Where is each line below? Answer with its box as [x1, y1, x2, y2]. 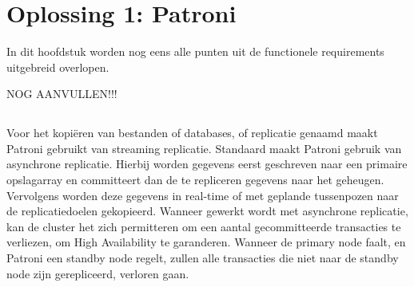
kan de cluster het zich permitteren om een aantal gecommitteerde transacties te [6, 218, 401, 234]
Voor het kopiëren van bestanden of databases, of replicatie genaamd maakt [6, 124, 378, 141]
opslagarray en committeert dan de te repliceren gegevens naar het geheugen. [6, 171, 384, 188]
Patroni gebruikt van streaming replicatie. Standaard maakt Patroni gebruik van [6, 140, 402, 156]
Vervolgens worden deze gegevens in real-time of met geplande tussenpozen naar [6, 187, 399, 203]
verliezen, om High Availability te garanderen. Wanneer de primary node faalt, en [6, 234, 406, 250]
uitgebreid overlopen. [6, 58, 109, 75]
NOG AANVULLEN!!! [6, 85, 117, 102]
